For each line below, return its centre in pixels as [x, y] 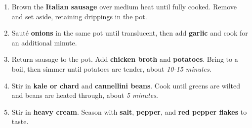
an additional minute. [44, 42]
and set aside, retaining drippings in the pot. [79, 16]
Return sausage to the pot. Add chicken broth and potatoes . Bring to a [125, 59]
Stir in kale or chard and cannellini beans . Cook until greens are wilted [126, 85]
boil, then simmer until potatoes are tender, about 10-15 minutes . [111, 68]
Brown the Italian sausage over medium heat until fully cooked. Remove [124, 6]
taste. [20, 121]
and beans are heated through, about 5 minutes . [85, 95]
